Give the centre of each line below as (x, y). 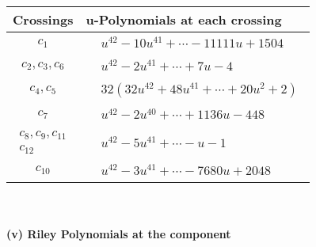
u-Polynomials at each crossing (184, 19)
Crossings (43, 19)
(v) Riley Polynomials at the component (119, 234)
